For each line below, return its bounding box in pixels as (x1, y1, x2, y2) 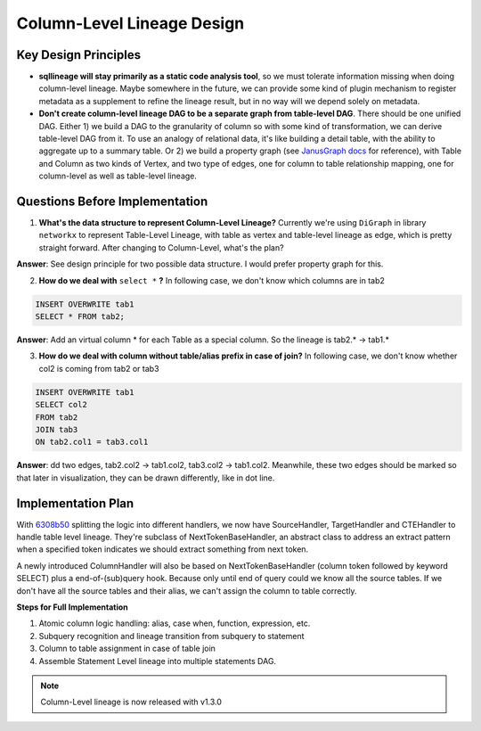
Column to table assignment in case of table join (38, 643, 216, 654)
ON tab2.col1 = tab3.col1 (35, 437, 149, 448)
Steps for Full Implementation (16, 602, 128, 612)
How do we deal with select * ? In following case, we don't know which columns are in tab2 (38, 275, 385, 285)
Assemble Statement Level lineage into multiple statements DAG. (38, 655, 276, 666)
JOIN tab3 (35, 424, 78, 434)
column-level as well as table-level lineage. (38, 170, 198, 182)
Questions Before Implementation (16, 194, 208, 209)
